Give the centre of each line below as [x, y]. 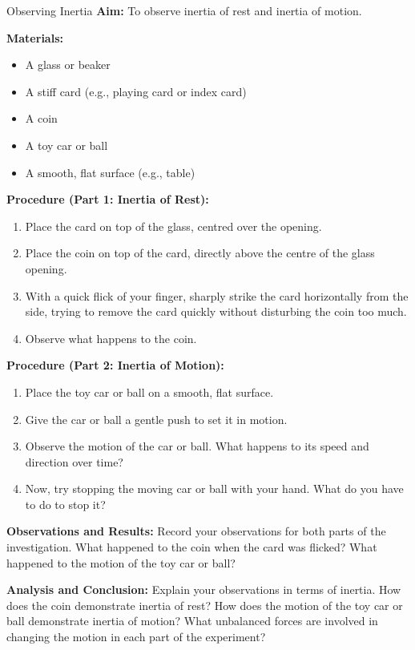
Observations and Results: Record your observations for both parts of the [196, 531]
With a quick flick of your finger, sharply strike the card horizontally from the [217, 295]
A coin [41, 118]
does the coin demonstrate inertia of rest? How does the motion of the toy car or [205, 605]
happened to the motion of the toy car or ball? [121, 562]
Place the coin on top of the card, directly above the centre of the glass [200, 253]
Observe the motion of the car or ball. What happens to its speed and [197, 446]
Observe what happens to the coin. [111, 338]
